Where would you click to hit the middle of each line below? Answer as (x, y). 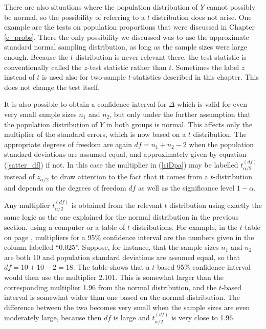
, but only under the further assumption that (180, 114)
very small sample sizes (40, 114)
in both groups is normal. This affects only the (179, 124)
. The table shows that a (111, 267)
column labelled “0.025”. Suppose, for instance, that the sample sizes (112, 247)
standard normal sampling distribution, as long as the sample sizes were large (126, 47)
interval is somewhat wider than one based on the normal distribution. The (122, 297)
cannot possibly (231, 7)
